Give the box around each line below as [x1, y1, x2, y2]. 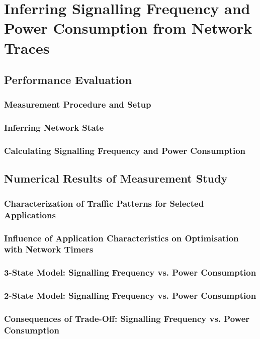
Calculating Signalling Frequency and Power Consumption [4, 144, 246, 157]
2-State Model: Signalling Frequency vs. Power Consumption [4, 289, 256, 302]
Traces [4, 37, 50, 58]
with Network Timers [4, 243, 94, 256]
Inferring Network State [4, 121, 104, 134]
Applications [4, 208, 56, 221]
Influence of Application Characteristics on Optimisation [4, 231, 239, 244]
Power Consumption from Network [4, 18, 252, 38]
